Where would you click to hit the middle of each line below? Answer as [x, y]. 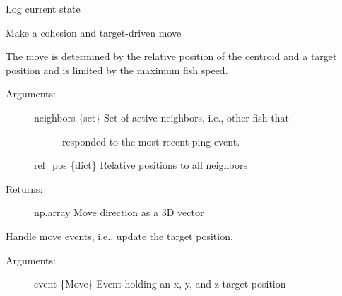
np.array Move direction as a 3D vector [119, 212]
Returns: [24, 188]
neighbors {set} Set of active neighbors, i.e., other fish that [161, 117]
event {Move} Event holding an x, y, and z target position [160, 284]
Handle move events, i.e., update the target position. [119, 236]
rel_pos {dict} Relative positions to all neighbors [141, 165]
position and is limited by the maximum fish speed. [117, 70]
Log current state [43, 8]
